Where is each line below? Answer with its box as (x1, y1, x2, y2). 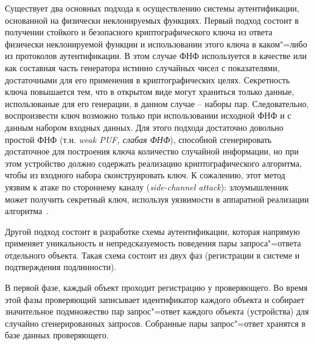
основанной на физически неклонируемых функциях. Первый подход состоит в (5, 13, 299, 26)
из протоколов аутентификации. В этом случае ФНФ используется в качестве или (5, 49, 307, 62)
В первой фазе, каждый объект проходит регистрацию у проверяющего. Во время (5, 281, 308, 294)
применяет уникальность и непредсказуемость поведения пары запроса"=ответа (5, 237, 301, 249)
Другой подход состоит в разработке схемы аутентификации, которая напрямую (5, 225, 300, 237)
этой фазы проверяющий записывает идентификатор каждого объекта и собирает (5, 293, 305, 305)
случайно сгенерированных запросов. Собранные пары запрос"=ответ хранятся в (5, 316, 306, 329)
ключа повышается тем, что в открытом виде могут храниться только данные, (5, 85, 295, 98)
